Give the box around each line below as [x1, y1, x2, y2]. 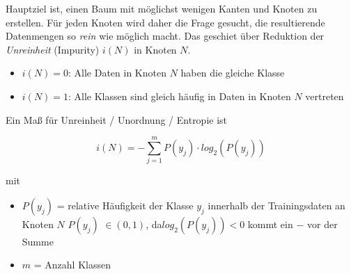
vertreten [305, 88, 344, 103]
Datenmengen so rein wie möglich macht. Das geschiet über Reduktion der [6, 29, 325, 43]
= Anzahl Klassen [33, 257, 111, 272]
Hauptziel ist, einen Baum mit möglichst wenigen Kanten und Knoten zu [6, 1, 318, 15]
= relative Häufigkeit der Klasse [56, 198, 194, 212]
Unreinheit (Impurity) [6, 42, 100, 56]
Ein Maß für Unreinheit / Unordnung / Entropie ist [6, 112, 228, 127]
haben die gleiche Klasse [180, 65, 285, 80]
